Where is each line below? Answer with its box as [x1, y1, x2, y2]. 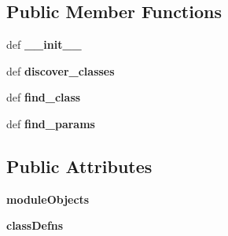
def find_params [6, 115, 95, 131]
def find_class [6, 89, 81, 105]
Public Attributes [6, 153, 153, 178]
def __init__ [6, 36, 82, 53]
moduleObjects [6, 190, 90, 207]
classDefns [6, 217, 64, 234]
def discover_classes [6, 62, 115, 79]
